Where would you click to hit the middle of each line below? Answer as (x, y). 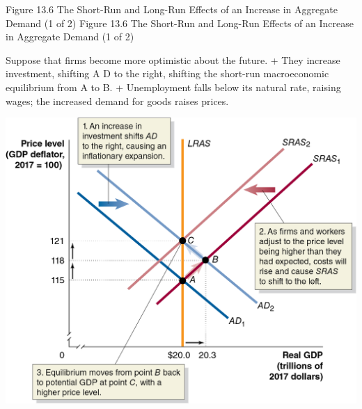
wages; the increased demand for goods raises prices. (117, 101)
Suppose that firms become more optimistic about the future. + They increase (173, 59)
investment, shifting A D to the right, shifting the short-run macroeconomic (167, 73)
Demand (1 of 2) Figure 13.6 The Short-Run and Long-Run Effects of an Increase (180, 23)
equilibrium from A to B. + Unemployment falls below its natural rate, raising (173, 87)
